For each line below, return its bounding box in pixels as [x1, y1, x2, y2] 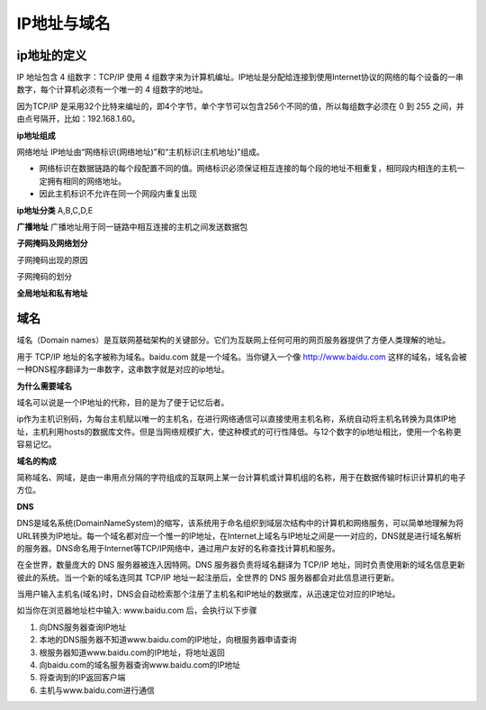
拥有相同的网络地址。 [46, 176, 126, 187]
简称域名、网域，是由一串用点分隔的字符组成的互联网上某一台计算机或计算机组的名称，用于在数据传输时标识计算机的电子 [16, 471, 466, 482]
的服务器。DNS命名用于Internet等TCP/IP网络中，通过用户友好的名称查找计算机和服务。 [16, 542, 341, 553]
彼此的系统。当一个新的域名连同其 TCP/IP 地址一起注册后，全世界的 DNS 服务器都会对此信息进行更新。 [16, 572, 400, 583]
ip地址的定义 [16, 48, 87, 63]
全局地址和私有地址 [16, 287, 88, 298]
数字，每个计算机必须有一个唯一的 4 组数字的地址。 [16, 84, 208, 95]
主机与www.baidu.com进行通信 [39, 685, 155, 696]
